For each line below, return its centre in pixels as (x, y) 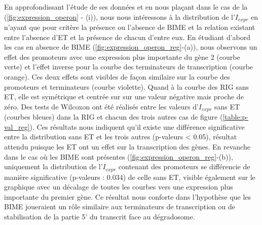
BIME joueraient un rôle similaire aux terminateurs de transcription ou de (120, 207)
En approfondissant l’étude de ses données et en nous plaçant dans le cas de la (126, 7)
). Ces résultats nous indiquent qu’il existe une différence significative (137, 126)
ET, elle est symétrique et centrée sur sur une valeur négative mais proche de (124, 97)
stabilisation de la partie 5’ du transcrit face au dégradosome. (100, 217)
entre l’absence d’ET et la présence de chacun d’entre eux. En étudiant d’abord (127, 37)
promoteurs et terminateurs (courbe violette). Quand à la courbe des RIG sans (127, 86)
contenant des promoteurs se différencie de (184, 166)
